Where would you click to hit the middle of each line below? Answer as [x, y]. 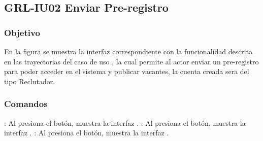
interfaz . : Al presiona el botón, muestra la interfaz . [87, 133]
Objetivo [22, 32]
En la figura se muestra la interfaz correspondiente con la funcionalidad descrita [128, 51]
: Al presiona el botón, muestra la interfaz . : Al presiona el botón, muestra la [125, 122]
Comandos [26, 104]
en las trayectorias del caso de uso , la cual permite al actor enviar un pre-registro [131, 61]
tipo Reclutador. [30, 81]
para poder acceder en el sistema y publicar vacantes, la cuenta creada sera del [127, 71]
